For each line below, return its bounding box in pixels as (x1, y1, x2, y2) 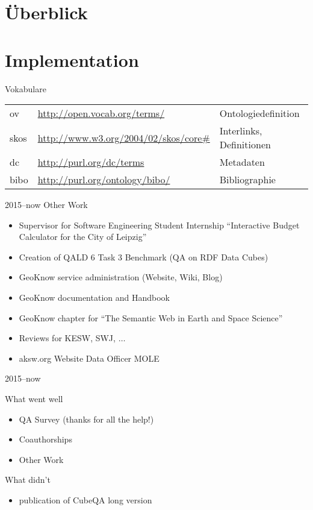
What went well (5, 392, 63, 405)
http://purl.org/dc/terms (37, 155, 144, 169)
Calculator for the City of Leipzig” (19, 230, 147, 243)
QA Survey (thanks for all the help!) (19, 412, 154, 425)
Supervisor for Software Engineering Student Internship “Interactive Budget (19, 218, 300, 231)
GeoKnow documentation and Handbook (19, 291, 170, 304)
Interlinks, (219, 124, 262, 138)
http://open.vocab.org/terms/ (37, 106, 165, 121)
